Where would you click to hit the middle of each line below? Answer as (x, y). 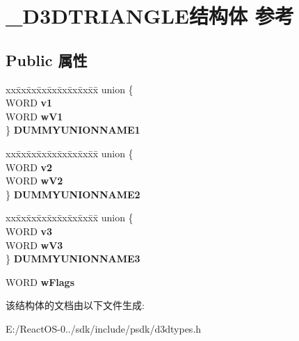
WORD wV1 (34, 116)
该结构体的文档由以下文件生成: (75, 305)
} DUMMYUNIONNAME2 (73, 194)
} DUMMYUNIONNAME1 (73, 130)
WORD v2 (29, 167)
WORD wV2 (34, 181)
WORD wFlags (40, 281)
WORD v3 (29, 231)
